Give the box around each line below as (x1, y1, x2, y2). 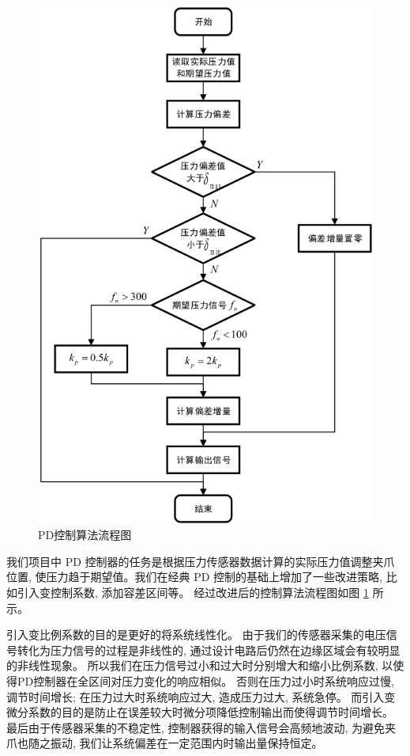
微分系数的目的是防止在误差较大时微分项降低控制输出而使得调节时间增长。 (6, 704, 393, 720)
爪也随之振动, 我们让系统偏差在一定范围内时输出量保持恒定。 (6, 735, 323, 751)
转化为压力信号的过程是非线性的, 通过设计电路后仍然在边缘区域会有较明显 (17, 641, 401, 658)
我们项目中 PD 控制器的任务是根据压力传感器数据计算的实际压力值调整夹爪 (6, 553, 395, 569)
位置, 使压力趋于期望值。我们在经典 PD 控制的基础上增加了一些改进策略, (6, 568, 382, 585)
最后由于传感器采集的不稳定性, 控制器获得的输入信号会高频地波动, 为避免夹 (6, 719, 397, 735)
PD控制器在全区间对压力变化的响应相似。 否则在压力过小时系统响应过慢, (17, 672, 394, 689)
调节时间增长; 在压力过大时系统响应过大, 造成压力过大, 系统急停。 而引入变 (6, 688, 396, 705)
